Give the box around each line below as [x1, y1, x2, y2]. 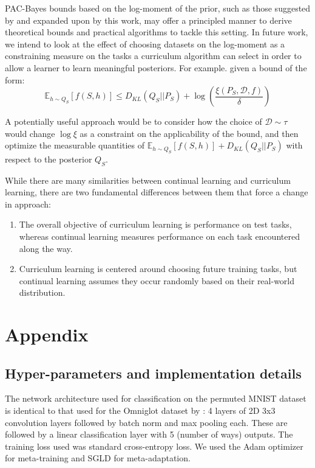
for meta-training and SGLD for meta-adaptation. [5, 452, 191, 464]
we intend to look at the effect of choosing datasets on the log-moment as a [5, 37, 285, 50]
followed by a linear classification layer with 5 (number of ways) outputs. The [5, 428, 293, 441]
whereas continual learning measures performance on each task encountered [19, 229, 300, 242]
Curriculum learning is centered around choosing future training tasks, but [19, 262, 297, 275]
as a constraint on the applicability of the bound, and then [80, 127, 299, 139]
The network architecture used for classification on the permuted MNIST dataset [5, 392, 307, 405]
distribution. [19, 286, 66, 299]
